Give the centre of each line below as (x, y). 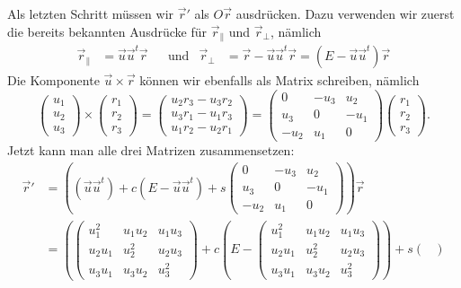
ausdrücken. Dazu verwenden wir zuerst (345, 13)
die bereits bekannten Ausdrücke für (107, 31)
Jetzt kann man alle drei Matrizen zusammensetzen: (151, 150)
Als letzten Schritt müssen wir (91, 13)
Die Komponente (53, 80)
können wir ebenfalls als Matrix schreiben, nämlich (279, 80)
